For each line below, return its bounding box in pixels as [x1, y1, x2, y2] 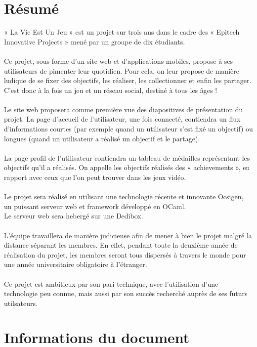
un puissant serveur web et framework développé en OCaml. [4, 201, 186, 211]
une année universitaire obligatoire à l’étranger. [4, 259, 147, 269]
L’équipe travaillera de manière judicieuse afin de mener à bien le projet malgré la [4, 230, 252, 240]
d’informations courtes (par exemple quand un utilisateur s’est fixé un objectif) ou [4, 124, 253, 134]
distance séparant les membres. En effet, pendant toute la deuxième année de [4, 240, 238, 250]
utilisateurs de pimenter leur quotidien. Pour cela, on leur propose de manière [4, 65, 239, 76]
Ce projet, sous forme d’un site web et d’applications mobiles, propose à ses [4, 55, 233, 66]
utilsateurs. [4, 298, 38, 308]
